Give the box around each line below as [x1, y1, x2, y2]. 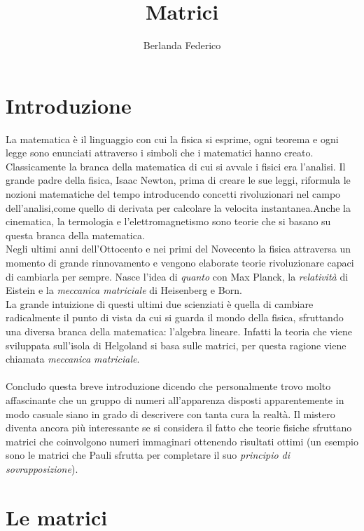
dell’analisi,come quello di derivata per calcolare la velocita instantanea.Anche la [6, 200, 351, 215]
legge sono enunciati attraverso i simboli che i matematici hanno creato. [6, 145, 314, 160]
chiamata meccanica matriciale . [6, 351, 140, 366]
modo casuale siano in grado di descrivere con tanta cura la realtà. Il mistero [6, 406, 335, 421]
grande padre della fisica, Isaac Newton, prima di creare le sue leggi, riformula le [6, 173, 351, 187]
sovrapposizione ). [6, 461, 78, 476]
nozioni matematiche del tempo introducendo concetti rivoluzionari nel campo [6, 187, 341, 201]
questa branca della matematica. [6, 227, 145, 242]
